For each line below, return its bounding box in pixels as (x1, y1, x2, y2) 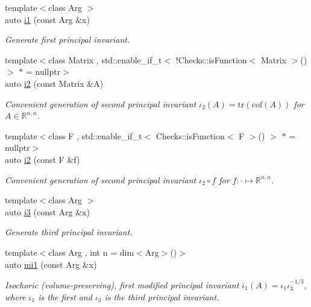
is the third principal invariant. (104, 290, 219, 303)
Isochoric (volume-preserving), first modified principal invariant (5, 278, 239, 291)
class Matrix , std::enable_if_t (48, 53, 162, 66)
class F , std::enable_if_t (48, 129, 142, 142)
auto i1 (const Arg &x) (5, 13, 90, 25)
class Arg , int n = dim (48, 245, 134, 258)
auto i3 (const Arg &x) (5, 205, 90, 218)
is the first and (38, 290, 92, 303)
